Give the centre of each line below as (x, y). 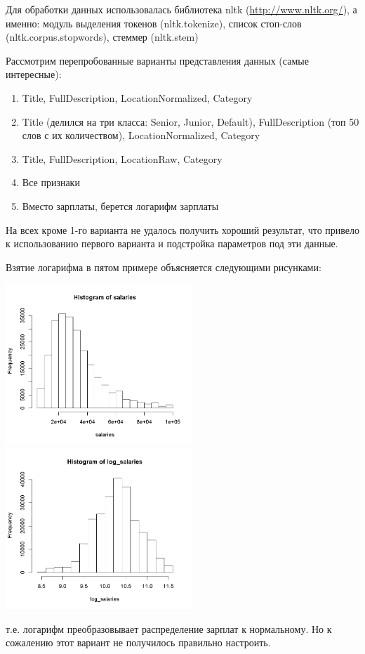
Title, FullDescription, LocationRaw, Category (122, 158)
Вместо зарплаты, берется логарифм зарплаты (120, 205)
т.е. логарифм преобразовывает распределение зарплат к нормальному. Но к (169, 628)
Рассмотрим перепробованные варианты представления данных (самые (157, 60)
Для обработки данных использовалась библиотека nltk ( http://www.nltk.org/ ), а (181, 9)
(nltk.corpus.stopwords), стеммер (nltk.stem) (102, 37)
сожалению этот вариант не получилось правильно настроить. (138, 642)
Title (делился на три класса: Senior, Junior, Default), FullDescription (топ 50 (191, 121)
